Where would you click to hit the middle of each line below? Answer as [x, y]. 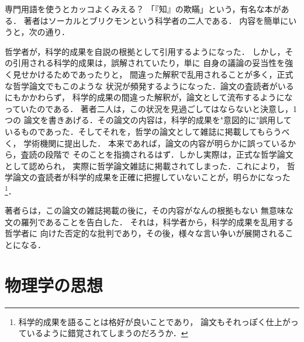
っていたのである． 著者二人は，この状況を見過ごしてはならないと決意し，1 [151, 108]
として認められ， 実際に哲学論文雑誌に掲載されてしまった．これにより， [144, 165]
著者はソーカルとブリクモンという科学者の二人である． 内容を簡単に [156, 20]
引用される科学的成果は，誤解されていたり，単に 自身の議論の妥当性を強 [153, 63]
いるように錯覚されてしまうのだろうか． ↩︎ [107, 333]
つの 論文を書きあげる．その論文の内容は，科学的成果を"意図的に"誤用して [148, 120]
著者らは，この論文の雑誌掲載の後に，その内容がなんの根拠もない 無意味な [149, 210]
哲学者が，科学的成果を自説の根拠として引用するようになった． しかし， [145, 51]
